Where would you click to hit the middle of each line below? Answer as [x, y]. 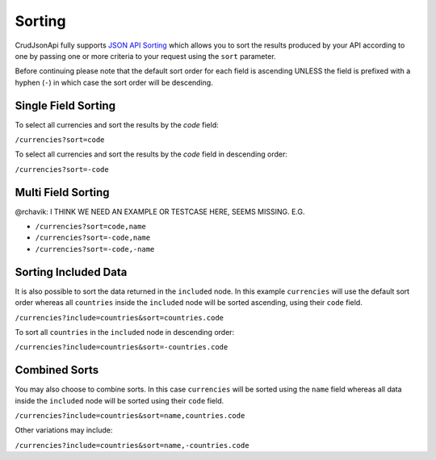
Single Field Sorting [65, 105]
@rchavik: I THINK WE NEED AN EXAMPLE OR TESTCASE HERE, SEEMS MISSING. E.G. [160, 211]
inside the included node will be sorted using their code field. [119, 400]
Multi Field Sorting [62, 192]
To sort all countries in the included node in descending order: [125, 332]
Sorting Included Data [71, 272]
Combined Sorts [57, 370]
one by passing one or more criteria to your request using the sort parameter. [145, 56]
